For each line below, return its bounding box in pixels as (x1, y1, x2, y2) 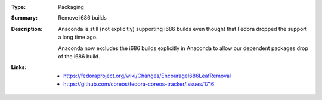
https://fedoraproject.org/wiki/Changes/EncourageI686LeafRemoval (63, 72, 231, 79)
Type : (11, 4, 26, 10)
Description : (11, 25, 43, 32)
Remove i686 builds (58, 14, 107, 21)
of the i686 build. (58, 52, 101, 60)
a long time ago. (58, 33, 98, 41)
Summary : (11, 14, 38, 21)
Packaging (58, 4, 85, 10)
